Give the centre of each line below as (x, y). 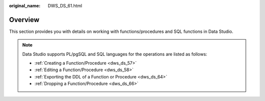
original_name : (25, 6)
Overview (24, 20)
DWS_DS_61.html (65, 6)
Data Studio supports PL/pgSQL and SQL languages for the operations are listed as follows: (115, 54)
